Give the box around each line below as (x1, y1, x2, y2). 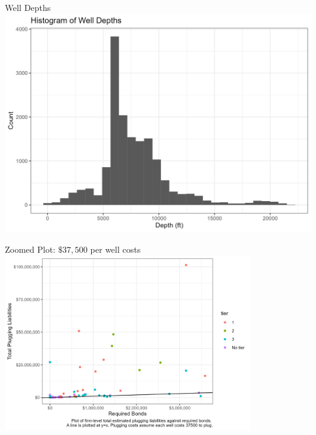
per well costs (90, 242, 141, 255)
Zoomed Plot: (5, 242, 56, 255)
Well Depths (5, 1, 51, 13)
